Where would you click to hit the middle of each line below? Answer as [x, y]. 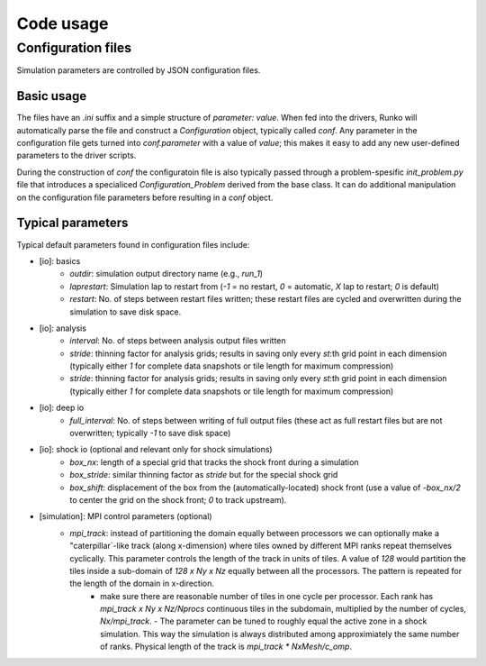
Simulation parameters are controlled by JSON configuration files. [139, 70]
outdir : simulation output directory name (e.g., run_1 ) [166, 274]
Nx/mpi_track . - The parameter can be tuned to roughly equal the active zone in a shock [264, 621]
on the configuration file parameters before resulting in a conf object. [145, 197]
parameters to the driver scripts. [76, 155]
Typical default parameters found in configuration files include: [133, 244]
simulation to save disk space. [126, 312]
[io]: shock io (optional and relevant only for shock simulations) [156, 450]
